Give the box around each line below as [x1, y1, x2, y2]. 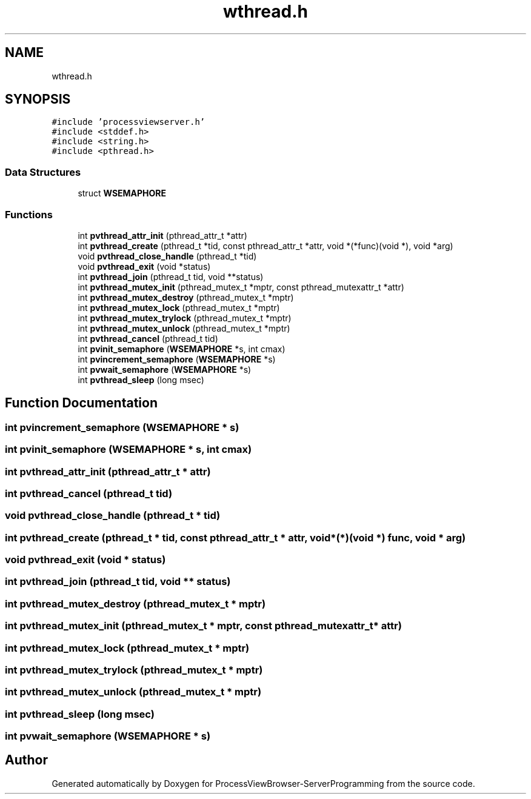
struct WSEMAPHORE [78, 188, 167, 199]
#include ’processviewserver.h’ [52, 117, 205, 127]
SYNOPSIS [5, 92, 71, 107]
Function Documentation [5, 395, 158, 411]
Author [5, 752, 48, 768]
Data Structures [5, 165, 81, 178]
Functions [5, 208, 53, 221]
